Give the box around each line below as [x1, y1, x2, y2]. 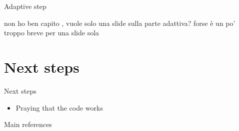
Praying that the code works [15, 102, 103, 113]
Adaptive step [4, 1, 46, 11]
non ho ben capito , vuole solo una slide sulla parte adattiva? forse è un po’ [4, 17, 235, 28]
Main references [4, 119, 52, 130]
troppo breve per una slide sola [4, 27, 99, 38]
